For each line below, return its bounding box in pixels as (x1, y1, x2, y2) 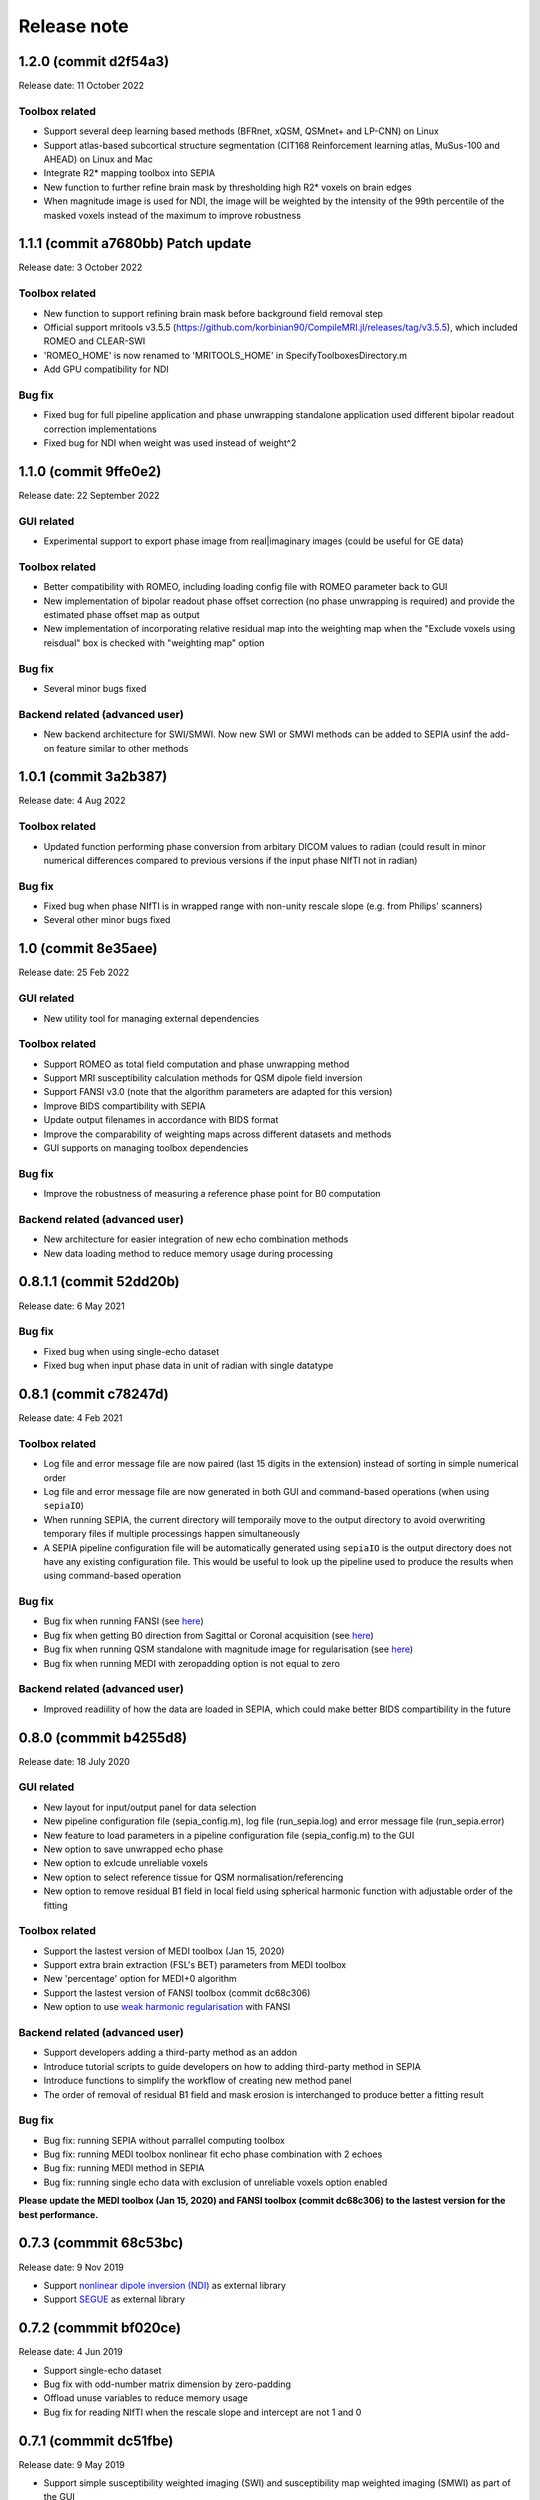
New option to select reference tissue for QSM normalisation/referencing (43, 1871, 344, 1883)
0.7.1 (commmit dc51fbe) (18, 2432, 174, 2449)
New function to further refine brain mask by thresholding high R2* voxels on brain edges (43, 181, 412, 193)
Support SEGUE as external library (43, 2293, 185, 2305)
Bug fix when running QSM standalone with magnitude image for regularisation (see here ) (43, 1643, 414, 1655)
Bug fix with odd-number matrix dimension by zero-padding (43, 2378, 292, 2390)
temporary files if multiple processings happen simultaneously (43, 1528, 300, 1540)
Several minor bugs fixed (43, 682, 147, 694)
